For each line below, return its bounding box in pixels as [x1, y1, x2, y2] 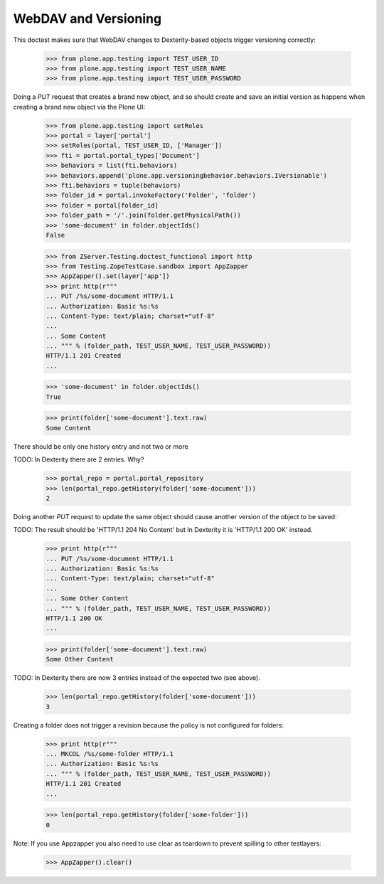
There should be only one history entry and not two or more [13, 442, 188, 451]
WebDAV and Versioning [13, 11, 162, 26]
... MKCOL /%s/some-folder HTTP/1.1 [46, 750, 174, 758]
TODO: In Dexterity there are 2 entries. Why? [13, 455, 144, 464]
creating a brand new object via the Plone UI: [13, 102, 146, 111]
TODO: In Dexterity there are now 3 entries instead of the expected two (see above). [13, 673, 261, 682]
